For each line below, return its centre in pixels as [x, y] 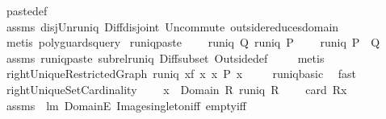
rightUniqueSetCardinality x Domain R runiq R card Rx [176, 89]
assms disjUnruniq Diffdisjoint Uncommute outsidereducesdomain [172, 26]
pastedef [27, 10]
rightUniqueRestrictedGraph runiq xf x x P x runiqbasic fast [181, 74]
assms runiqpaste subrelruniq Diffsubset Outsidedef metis [165, 57]
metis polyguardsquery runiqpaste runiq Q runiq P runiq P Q [193, 42]
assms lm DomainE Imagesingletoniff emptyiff [126, 105]
